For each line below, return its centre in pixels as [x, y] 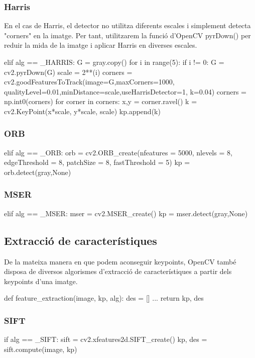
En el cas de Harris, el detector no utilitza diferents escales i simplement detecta [127, 25]
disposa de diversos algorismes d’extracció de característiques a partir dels [118, 271]
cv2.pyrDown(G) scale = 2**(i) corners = [68, 72]
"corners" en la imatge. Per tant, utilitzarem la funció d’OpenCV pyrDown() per [127, 35]
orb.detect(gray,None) [38, 172]
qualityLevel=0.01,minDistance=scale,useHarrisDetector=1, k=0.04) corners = [125, 91]
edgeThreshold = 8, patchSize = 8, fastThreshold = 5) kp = [97, 162]
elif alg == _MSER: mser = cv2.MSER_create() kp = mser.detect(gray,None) [126, 213]
